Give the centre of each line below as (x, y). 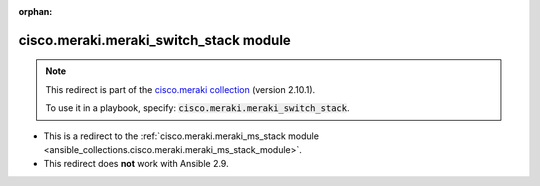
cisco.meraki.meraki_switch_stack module (155, 40)
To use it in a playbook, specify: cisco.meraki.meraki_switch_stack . (197, 108)
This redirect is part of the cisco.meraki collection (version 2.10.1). (180, 89)
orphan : (35, 11)
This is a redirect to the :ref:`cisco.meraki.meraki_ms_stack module (181, 136)
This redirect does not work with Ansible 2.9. (136, 164)
